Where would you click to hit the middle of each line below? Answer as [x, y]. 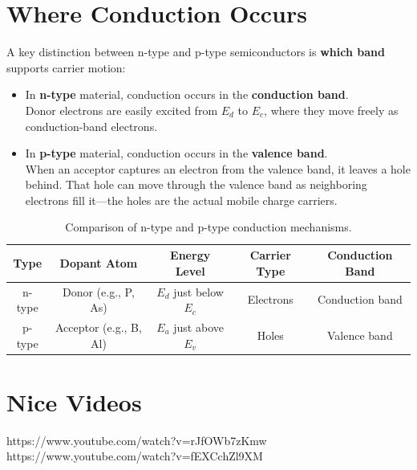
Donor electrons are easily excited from [121, 110]
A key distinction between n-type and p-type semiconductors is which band [196, 52]
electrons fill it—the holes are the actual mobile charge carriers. [181, 200]
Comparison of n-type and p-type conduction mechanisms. [208, 227]
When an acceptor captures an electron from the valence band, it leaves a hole [218, 168]
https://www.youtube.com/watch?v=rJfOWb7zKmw [137, 440]
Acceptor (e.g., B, [98, 327]
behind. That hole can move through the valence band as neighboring [196, 184]
